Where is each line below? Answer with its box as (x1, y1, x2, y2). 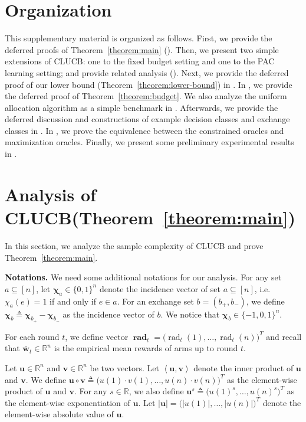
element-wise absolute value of (5, 408, 114, 420)
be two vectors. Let (90, 361, 159, 374)
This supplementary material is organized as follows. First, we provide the (5, 32, 272, 44)
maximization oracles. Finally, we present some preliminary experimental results (5, 136, 294, 148)
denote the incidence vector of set (99, 282, 221, 295)
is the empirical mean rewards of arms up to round (54, 342, 238, 354)
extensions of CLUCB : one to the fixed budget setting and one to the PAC (5, 55, 275, 67)
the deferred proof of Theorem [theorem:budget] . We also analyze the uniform (5, 90, 287, 102)
